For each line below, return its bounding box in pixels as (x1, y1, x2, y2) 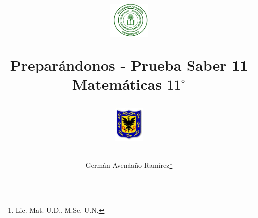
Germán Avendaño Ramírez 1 (85, 158, 173, 170)
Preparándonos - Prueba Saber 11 (10, 54, 248, 74)
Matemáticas (72, 73, 162, 94)
